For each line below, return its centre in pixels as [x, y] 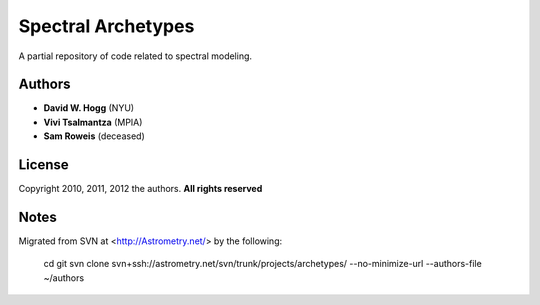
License [43, 165]
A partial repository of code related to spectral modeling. [135, 56]
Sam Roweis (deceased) [94, 136]
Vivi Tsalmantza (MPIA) [93, 122]
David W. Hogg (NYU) [89, 108]
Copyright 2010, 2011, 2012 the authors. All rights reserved [140, 189]
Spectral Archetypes [106, 26]
